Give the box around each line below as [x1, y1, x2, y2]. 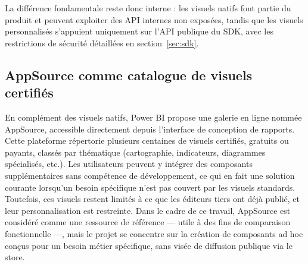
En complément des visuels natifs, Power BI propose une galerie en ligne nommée [5, 111, 302, 123]
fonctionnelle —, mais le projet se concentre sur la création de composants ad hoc [5, 227, 303, 239]
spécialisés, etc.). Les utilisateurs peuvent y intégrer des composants [5, 157, 253, 170]
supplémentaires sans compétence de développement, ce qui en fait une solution [5, 169, 295, 181]
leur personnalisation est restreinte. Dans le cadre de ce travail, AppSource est [5, 204, 291, 216]
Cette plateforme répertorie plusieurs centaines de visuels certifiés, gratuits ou [5, 134, 289, 147]
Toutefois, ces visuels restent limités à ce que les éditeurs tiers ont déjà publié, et [5, 193, 300, 205]
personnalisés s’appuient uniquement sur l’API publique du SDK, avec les [5, 25, 273, 37]
